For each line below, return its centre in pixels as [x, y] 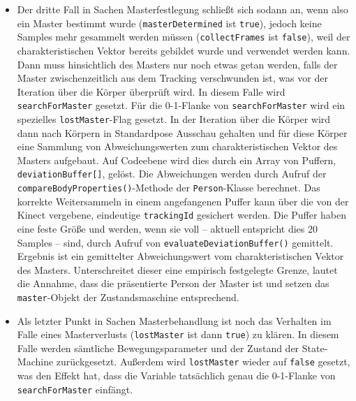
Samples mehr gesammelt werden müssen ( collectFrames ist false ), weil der [184, 37]
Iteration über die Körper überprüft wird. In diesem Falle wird [151, 91]
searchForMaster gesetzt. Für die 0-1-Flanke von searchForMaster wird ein [181, 105]
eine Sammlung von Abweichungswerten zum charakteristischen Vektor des [177, 146]
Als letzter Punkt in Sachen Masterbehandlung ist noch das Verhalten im [174, 320]
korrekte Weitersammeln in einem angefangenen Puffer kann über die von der [183, 201]
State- [315, 348]
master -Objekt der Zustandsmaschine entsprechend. [128, 297]
